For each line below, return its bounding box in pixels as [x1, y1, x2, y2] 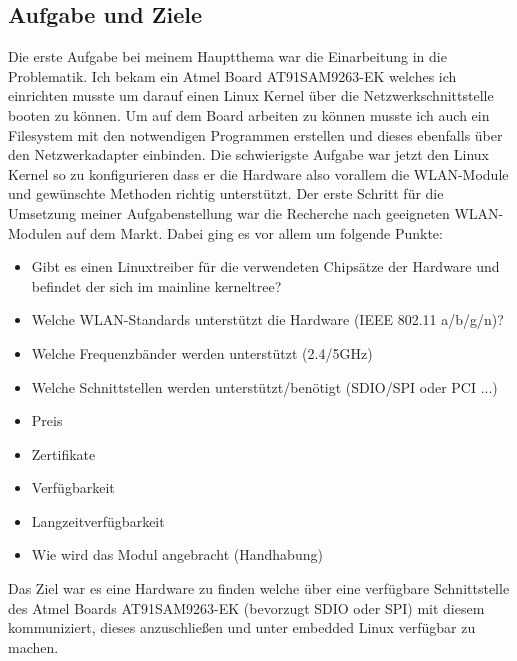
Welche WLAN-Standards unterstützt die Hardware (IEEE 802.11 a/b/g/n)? [31, 309, 504, 330]
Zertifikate [31, 443, 96, 464]
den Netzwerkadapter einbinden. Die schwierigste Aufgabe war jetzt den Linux [8, 144, 489, 165]
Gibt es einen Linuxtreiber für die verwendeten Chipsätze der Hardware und [31, 256, 500, 277]
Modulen [8, 222, 62, 243]
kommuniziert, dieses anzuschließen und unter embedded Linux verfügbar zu [8, 617, 476, 638]
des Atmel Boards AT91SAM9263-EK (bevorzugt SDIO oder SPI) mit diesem [8, 597, 485, 618]
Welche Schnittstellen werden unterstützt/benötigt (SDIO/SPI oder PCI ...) [31, 376, 498, 397]
